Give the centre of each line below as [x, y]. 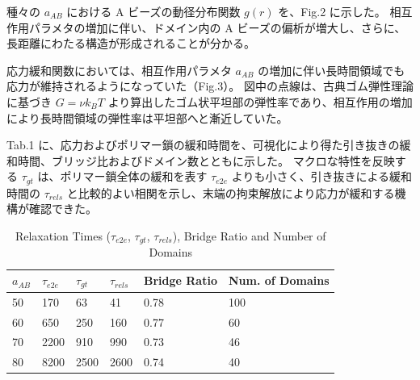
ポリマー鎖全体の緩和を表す [134, 176]
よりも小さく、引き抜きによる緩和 [322, 176]
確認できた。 [63, 209]
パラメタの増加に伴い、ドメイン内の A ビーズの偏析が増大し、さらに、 [217, 27]
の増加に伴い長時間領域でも [332, 70]
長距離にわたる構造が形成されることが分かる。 [131, 43]
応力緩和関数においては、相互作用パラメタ [119, 70]
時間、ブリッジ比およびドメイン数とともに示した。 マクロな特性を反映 [206, 160]
